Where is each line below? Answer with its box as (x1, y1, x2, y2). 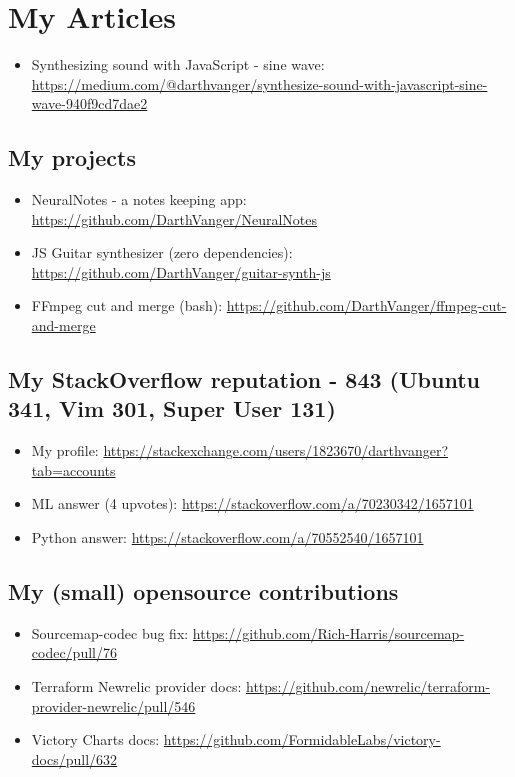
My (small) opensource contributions (8, 576, 399, 607)
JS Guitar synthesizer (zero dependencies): (31, 242, 293, 263)
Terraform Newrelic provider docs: (31, 676, 242, 697)
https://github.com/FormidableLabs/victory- (163, 729, 441, 750)
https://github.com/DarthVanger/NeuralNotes (31, 208, 317, 229)
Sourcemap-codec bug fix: (31, 622, 189, 643)
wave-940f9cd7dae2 (31, 93, 148, 114)
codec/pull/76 (31, 642, 117, 663)
